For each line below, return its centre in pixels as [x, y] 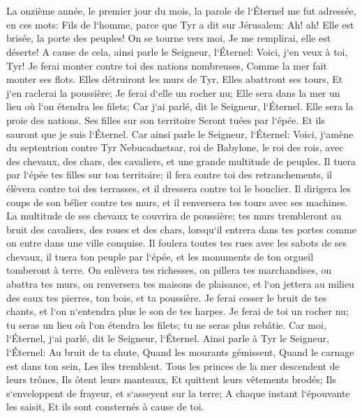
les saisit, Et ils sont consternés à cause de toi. [105, 407]
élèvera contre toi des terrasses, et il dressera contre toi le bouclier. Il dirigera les [179, 188]
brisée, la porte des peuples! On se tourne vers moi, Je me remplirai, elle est [169, 38]
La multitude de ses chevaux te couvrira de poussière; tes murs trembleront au [174, 216]
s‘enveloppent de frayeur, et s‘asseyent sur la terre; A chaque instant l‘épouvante [178, 393]
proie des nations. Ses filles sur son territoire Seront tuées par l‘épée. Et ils [166, 119]
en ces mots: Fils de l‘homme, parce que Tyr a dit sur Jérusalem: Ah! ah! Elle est [180, 24]
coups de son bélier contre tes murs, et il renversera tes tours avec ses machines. [177, 202]
